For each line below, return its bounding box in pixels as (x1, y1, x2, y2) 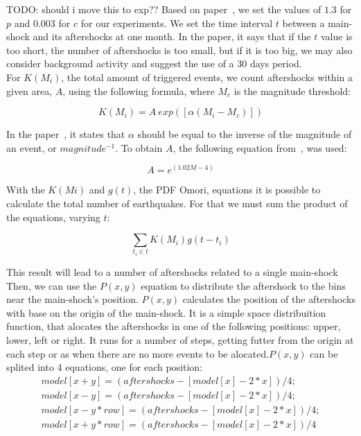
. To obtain (115, 140, 163, 155)
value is (320, 29, 353, 44)
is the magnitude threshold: (234, 83, 351, 98)
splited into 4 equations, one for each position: (6, 360, 203, 374)
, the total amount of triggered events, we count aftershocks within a (61, 69, 353, 84)
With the (6, 182, 45, 197)
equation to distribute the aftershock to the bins (141, 278, 346, 293)
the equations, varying (6, 209, 100, 224)
